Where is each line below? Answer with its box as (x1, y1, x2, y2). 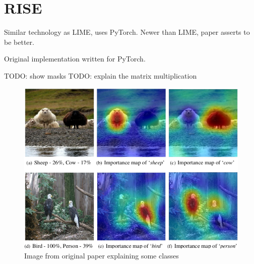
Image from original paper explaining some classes (24, 250, 179, 260)
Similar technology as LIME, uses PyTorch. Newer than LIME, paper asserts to (4, 27, 250, 37)
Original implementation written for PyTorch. (4, 53, 146, 64)
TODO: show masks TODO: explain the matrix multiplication (4, 70, 197, 81)
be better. (4, 36, 34, 47)
